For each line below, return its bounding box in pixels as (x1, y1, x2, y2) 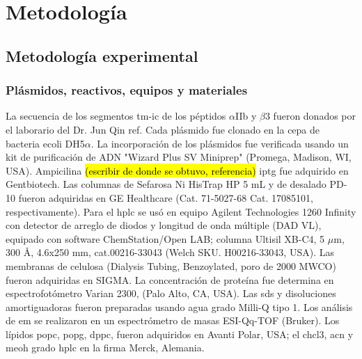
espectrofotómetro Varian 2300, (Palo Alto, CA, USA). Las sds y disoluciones (6, 286, 336, 301)
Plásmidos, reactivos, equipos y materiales (6, 81, 248, 99)
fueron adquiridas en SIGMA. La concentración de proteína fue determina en (6, 272, 334, 287)
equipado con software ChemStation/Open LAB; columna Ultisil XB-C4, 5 (6, 231, 325, 246)
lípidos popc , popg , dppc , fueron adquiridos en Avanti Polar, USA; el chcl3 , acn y (6, 326, 354, 341)
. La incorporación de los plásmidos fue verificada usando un (90, 136, 349, 150)
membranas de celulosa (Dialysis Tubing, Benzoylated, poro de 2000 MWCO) (6, 258, 336, 273)
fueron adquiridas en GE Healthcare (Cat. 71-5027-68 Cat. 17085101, (18, 190, 313, 205)
